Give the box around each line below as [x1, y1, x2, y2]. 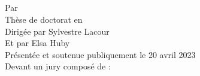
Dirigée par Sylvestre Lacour [5, 25, 110, 37]
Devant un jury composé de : [5, 60, 111, 72]
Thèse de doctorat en [5, 13, 83, 25]
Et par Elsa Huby [5, 37, 70, 49]
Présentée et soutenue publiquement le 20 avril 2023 [5, 48, 196, 60]
